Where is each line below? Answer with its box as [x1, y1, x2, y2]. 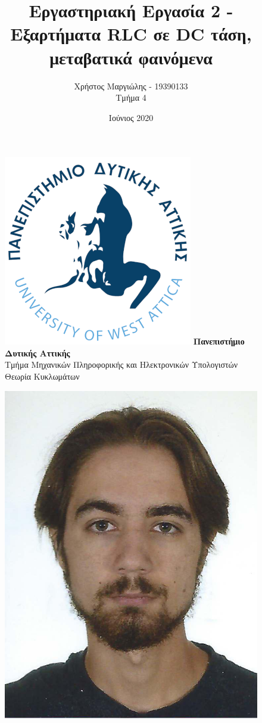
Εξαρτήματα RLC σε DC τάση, [10, 21, 252, 46]
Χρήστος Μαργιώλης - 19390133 [74, 79, 188, 92]
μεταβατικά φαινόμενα [49, 45, 213, 69]
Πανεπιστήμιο [193, 335, 245, 347]
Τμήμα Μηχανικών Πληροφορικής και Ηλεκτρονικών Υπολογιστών [5, 358, 238, 371]
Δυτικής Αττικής [5, 346, 70, 359]
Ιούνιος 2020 [108, 111, 154, 123]
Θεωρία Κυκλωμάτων [5, 370, 80, 383]
